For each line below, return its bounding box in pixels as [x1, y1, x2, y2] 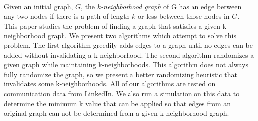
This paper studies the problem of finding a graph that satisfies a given [4, 20, 221, 31]
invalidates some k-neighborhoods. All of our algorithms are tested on [4, 79, 216, 89]
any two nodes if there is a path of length [4, 11, 130, 21]
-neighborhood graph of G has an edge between [101, 1, 242, 11]
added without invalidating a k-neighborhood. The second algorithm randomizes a [4, 49, 254, 60]
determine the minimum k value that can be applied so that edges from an [4, 98, 231, 108]
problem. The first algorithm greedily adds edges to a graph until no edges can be [4, 40, 253, 50]
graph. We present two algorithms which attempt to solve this [47, 30, 236, 40]
